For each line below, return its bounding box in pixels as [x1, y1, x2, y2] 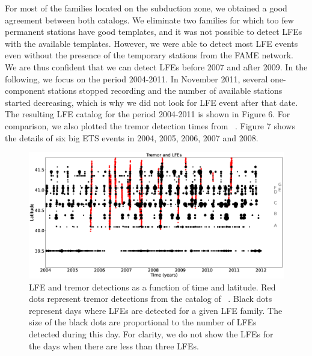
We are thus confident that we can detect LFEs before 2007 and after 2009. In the [5, 60, 308, 73]
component [5, 84, 45, 97]
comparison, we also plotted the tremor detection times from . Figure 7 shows [5, 119, 295, 132]
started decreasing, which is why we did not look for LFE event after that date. [5, 96, 298, 108]
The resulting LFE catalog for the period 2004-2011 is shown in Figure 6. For [5, 108, 290, 120]
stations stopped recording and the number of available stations [47, 84, 283, 97]
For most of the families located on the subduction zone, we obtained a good [5, 2, 287, 14]
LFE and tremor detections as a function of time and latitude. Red [29, 280, 276, 293]
